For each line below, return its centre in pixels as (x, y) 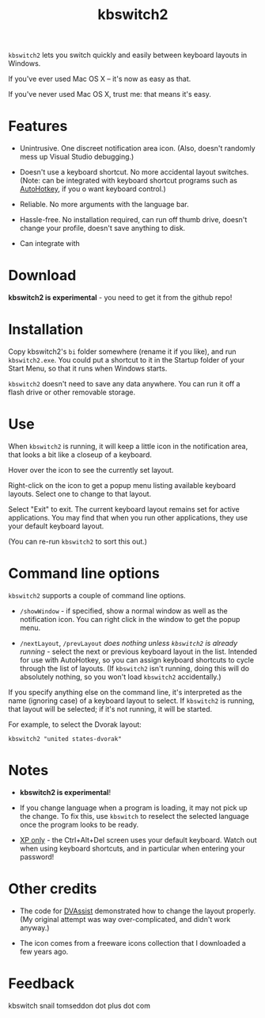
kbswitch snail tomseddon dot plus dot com (79, 1005)
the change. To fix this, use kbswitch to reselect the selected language (134, 816)
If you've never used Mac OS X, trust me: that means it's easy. (110, 94)
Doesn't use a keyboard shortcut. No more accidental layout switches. (134, 172)
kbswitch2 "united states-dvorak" (65, 739)
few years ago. (44, 951)
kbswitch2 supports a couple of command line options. (97, 595)
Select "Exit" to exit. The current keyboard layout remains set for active (124, 509)
